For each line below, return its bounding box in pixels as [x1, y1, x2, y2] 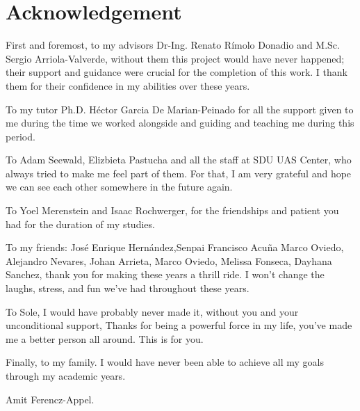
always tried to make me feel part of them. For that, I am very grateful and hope [6, 166, 352, 180]
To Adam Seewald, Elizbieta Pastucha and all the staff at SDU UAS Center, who [6, 152, 352, 167]
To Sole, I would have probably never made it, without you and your [6, 304, 299, 319]
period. [6, 129, 35, 143]
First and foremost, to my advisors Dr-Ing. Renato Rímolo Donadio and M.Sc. [6, 38, 340, 52]
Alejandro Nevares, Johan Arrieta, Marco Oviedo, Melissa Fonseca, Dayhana [6, 253, 332, 268]
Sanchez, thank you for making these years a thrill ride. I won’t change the [6, 267, 325, 282]
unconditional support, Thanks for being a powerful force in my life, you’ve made [6, 318, 352, 332]
